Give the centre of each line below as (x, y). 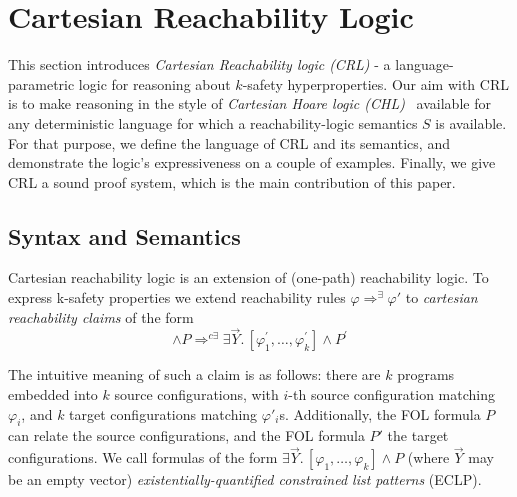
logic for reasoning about (154, 83)
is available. (471, 122)
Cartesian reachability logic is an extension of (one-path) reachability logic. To (248, 277)
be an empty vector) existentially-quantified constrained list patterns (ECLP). (245, 479)
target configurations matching (163, 413)
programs (426, 374)
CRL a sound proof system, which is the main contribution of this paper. (232, 181)
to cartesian (441, 297)
